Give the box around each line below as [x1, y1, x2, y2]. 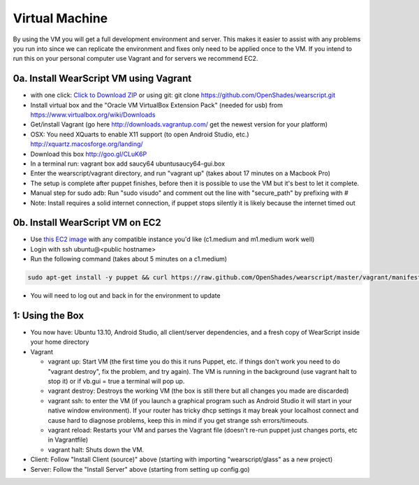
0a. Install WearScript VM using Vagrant [13, 73, 192, 85]
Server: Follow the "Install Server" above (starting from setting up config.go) [30, 465, 251, 473]
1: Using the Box [13, 310, 84, 321]
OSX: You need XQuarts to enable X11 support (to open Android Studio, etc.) [30, 130, 249, 138]
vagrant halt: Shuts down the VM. [47, 445, 145, 454]
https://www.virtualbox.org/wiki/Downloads [30, 110, 156, 119]
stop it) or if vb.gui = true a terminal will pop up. [47, 377, 185, 386]
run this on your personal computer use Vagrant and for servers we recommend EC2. [13, 55, 258, 63]
